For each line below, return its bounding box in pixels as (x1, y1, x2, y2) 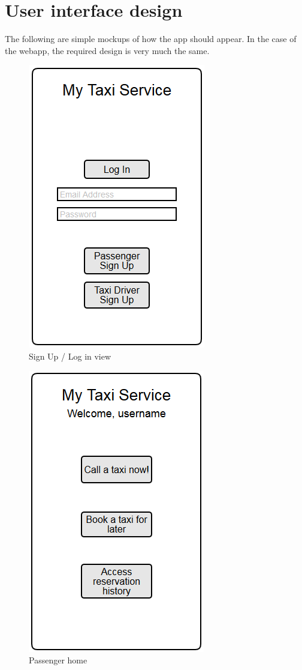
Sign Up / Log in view (29, 349, 111, 362)
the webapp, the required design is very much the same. (5, 44, 210, 56)
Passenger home (29, 654, 87, 666)
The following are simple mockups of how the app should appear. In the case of (5, 32, 297, 45)
